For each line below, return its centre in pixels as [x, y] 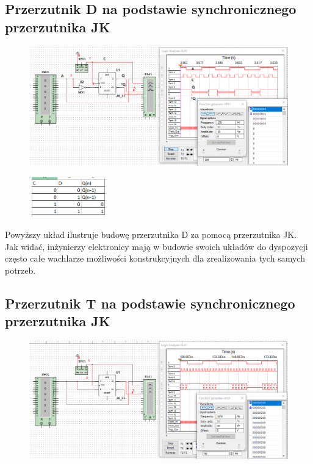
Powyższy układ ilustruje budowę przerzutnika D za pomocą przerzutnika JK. [151, 234]
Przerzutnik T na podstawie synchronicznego [150, 303]
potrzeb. [20, 270]
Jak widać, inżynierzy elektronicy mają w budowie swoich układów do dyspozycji [156, 246]
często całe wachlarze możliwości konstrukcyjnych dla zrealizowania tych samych [155, 258]
